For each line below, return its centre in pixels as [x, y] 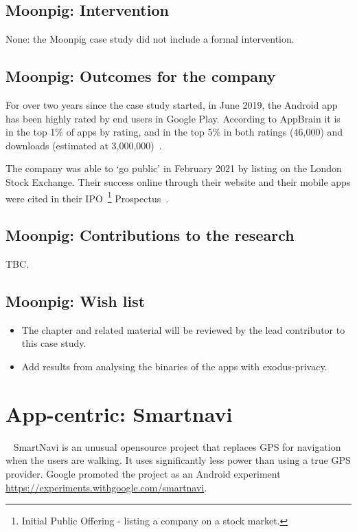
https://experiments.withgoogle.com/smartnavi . [106, 487]
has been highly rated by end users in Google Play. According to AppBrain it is [173, 118]
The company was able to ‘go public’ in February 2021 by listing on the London [174, 168]
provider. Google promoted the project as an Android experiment [143, 473]
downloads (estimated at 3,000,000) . [84, 145]
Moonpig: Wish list [76, 301]
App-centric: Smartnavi [119, 413]
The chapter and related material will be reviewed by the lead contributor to [183, 329]
